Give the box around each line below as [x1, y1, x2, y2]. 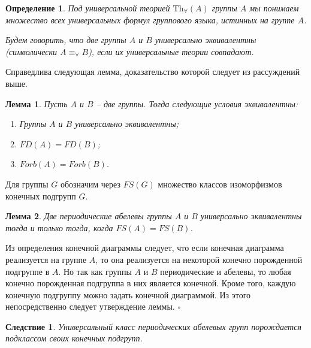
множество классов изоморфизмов [158, 177, 282, 190]
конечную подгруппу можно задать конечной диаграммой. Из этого [5, 288, 251, 301]
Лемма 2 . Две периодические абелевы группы [5, 210, 172, 222]
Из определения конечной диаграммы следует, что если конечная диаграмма [5, 241, 284, 254]
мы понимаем [249, 2, 299, 14]
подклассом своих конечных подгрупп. [5, 332, 143, 344]
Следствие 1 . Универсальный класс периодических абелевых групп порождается [5, 320, 301, 332]
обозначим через [60, 177, 120, 190]
